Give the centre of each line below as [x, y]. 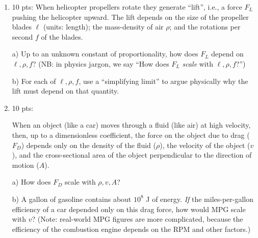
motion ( [25, 165]
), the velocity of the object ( [205, 145]
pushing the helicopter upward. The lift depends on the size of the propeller [130, 17]
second [22, 36]
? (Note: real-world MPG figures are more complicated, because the [137, 219]
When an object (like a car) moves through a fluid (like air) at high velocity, [131, 125]
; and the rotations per [205, 27]
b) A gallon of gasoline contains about [72, 199]
